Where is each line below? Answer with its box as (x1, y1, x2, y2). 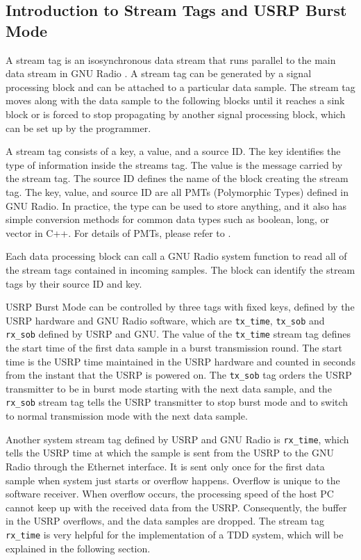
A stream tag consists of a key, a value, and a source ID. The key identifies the (6, 144, 341, 158)
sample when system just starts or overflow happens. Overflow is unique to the (6, 472, 340, 487)
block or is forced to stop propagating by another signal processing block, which (6, 106, 346, 121)
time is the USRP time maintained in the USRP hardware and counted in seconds (6, 354, 355, 368)
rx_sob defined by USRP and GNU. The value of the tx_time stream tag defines (6, 327, 351, 341)
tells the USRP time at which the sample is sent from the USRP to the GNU (6, 445, 334, 460)
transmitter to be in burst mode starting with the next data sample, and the (6, 381, 332, 395)
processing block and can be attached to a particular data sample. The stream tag (6, 79, 355, 94)
